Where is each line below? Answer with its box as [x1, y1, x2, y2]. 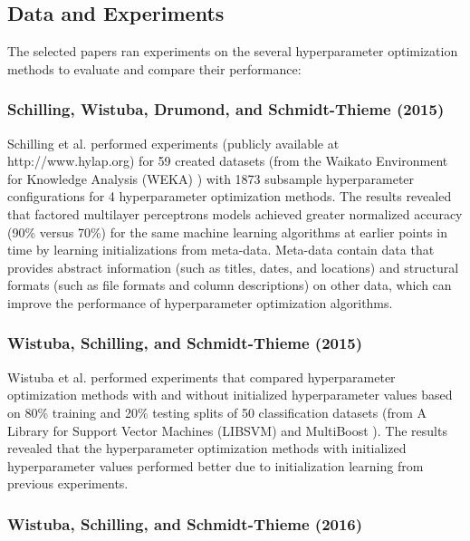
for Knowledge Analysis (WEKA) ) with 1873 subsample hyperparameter [7, 169, 415, 188]
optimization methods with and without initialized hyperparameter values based [7, 385, 453, 404]
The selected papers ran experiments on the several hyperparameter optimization [7, 42, 458, 61]
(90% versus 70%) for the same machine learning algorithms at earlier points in [7, 222, 447, 241]
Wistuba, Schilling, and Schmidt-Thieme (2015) [7, 332, 363, 354]
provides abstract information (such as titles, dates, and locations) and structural [7, 257, 459, 276]
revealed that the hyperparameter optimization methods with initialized [7, 439, 407, 458]
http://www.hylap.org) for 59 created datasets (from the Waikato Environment [7, 151, 448, 170]
